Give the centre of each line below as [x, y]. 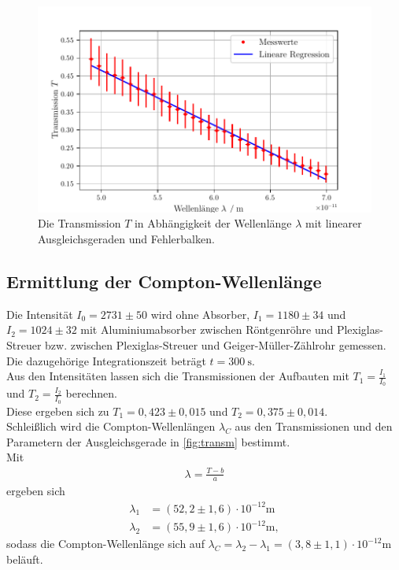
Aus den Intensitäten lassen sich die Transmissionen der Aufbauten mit [178, 376]
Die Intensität [40, 314]
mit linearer [334, 223]
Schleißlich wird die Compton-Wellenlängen [111, 426]
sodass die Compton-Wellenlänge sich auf [105, 544]
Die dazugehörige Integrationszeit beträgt [106, 360]
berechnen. [91, 393]
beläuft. [25, 559]
